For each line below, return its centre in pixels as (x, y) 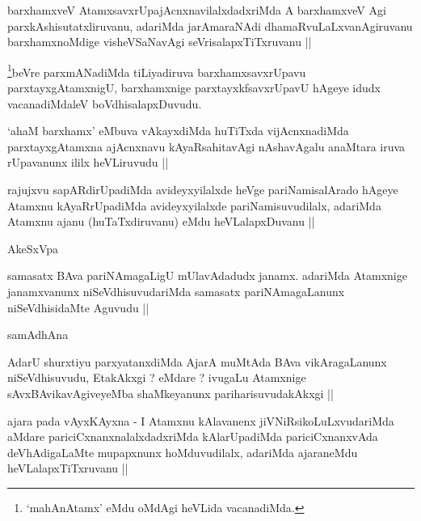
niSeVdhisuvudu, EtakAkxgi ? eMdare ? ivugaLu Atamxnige (157, 377)
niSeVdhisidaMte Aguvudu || (78, 307)
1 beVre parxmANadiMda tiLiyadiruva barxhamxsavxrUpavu (157, 70)
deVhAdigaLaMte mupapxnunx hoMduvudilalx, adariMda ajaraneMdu (183, 452)
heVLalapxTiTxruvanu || (68, 468)
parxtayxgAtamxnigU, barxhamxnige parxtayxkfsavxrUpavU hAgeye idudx (194, 88)
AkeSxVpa (33, 248)
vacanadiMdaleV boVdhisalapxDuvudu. (105, 103)
